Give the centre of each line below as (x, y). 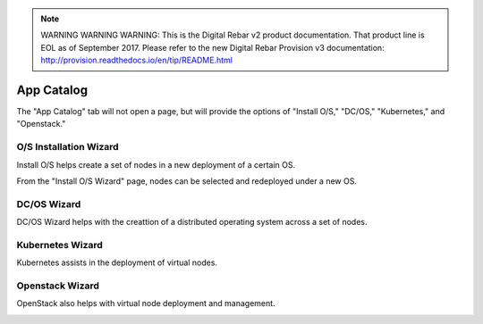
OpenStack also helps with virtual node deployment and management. (146, 303)
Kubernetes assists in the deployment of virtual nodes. (117, 262)
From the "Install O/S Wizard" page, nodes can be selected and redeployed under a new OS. (187, 181)
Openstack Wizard (58, 286)
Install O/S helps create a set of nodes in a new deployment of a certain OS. (156, 164)
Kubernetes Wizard (59, 245)
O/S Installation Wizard (68, 147)
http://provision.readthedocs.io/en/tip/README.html (136, 60)
